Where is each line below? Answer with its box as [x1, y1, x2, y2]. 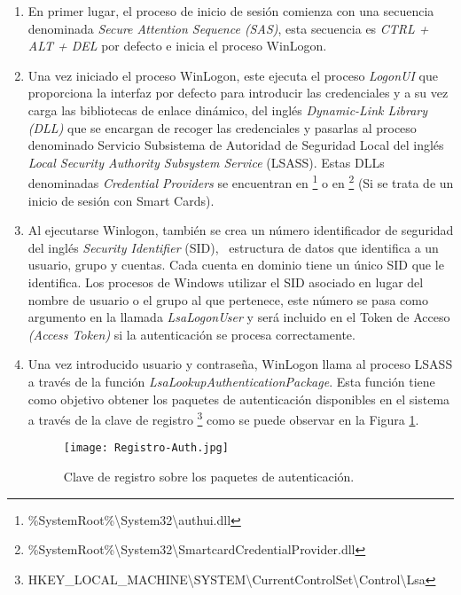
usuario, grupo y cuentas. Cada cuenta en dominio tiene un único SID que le [27, 255, 444, 274]
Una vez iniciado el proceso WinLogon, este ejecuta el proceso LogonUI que [27, 66, 438, 84]
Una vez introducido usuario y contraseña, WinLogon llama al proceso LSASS [27, 355, 453, 373]
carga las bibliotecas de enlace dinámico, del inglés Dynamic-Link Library [27, 100, 428, 119]
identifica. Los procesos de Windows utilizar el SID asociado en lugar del [27, 272, 424, 291]
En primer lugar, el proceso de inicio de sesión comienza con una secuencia [27, 2, 434, 20]
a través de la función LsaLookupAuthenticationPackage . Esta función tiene [27, 372, 435, 390]
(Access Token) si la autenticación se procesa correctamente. [27, 325, 356, 343]
